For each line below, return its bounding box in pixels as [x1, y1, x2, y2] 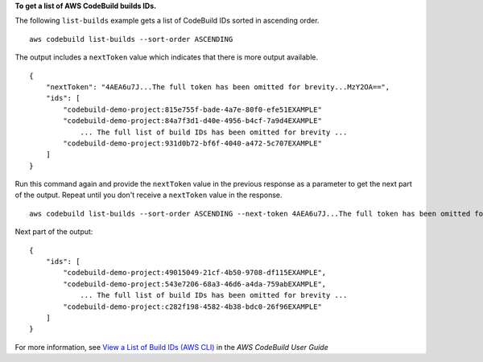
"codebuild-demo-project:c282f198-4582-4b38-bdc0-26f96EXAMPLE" [63, 302, 322, 311]
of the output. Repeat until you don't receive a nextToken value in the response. [14, 190, 283, 200]
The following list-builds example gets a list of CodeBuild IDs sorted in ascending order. [14, 16, 320, 26]
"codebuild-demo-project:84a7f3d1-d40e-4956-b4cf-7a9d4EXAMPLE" [63, 117, 322, 125]
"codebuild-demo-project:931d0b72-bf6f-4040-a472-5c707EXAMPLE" [63, 138, 322, 148]
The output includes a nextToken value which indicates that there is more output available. [14, 52, 319, 62]
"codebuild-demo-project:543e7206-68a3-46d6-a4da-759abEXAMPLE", [63, 279, 327, 289]
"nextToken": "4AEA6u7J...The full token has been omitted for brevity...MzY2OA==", [45, 82, 390, 92]
